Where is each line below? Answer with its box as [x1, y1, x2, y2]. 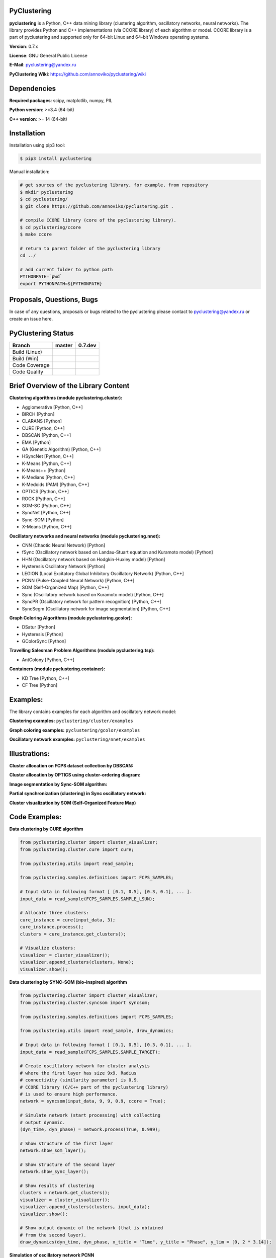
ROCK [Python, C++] [22, 496, 65, 502]
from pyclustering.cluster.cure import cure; [20, 846, 134, 852]
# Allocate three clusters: [20, 910, 89, 916]
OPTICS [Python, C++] [22, 489, 69, 495]
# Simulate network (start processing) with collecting [20, 1113, 161, 1118]
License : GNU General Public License [9, 53, 87, 59]
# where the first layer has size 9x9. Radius [20, 1070, 137, 1076]
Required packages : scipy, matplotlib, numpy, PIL [9, 97, 113, 103]
